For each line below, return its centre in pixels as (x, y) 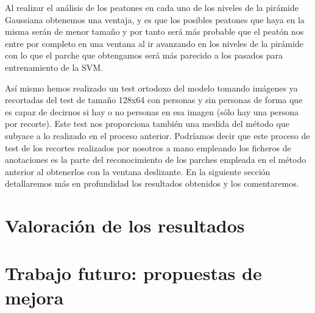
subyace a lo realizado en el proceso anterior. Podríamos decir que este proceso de (157, 135)
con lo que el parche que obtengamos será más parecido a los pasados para (144, 55)
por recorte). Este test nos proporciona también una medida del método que (147, 124)
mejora (34, 297)
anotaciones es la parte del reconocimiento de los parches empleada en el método (156, 160)
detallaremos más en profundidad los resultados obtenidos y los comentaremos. (152, 183)
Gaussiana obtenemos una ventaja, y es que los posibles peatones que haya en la (155, 19)
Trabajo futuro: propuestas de (133, 273)
